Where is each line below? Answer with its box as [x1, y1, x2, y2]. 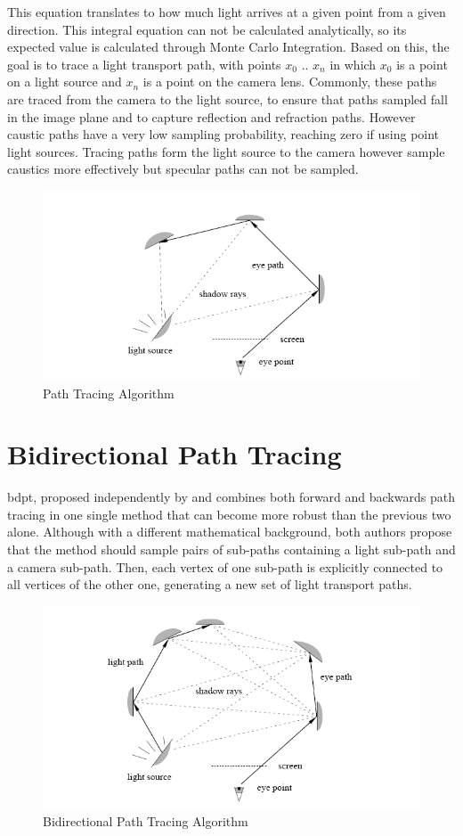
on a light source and [7, 72, 122, 91]
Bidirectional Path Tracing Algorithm [43, 812, 248, 831]
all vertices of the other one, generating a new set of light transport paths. [7, 575, 412, 594]
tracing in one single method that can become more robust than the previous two [7, 504, 451, 523]
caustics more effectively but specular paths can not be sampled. [7, 160, 359, 178]
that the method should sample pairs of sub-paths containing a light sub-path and [7, 540, 456, 559]
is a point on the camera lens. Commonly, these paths [142, 72, 437, 91]
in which [329, 54, 377, 73]
